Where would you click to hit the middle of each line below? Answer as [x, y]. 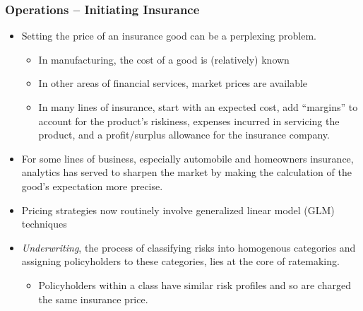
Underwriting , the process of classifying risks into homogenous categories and [189, 247]
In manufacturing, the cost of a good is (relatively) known [164, 59]
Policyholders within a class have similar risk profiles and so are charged [195, 284]
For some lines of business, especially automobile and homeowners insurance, [188, 158]
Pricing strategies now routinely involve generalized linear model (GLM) [178, 210]
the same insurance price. [93, 299]
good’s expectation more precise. [92, 186]
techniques [44, 224]
